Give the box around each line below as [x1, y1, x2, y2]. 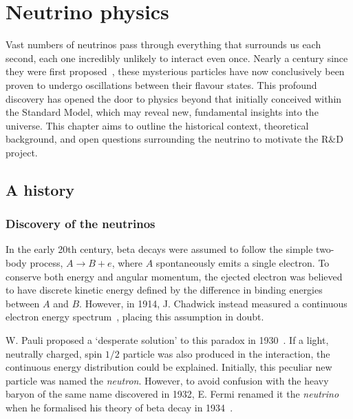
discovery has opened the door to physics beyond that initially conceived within [6, 91, 342, 105]
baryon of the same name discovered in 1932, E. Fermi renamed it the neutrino [6, 387, 339, 401]
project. [6, 145, 38, 159]
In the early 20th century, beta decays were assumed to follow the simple [6, 242, 313, 256]
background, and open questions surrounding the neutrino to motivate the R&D [6, 132, 343, 146]
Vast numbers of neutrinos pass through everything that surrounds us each [6, 37, 321, 52]
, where [111, 256, 142, 270]
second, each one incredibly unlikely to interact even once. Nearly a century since [6, 50, 348, 65]
